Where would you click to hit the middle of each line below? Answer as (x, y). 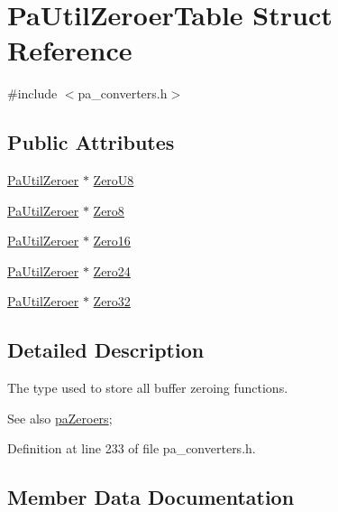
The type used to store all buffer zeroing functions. (148, 388)
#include (32, 93)
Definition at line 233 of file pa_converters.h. (132, 448)
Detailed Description (106, 350)
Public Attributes (91, 142)
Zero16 (112, 241)
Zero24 (112, 270)
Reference (70, 50)
